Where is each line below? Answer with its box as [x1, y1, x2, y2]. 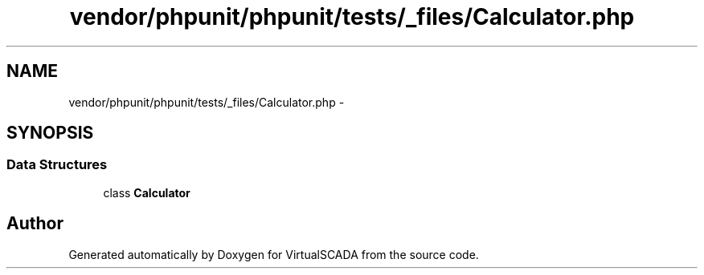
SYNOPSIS [6, 123, 94, 144]
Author [6, 213, 63, 234]
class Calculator [103, 185, 190, 200]
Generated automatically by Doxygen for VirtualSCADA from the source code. [68, 247, 479, 261]
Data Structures [6, 156, 108, 173]
